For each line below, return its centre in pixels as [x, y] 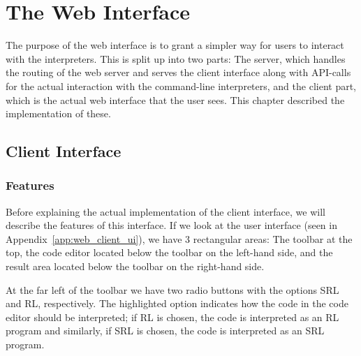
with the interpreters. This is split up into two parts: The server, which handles [176, 58]
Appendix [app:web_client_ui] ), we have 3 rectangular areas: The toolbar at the [179, 238]
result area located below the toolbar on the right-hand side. [135, 266]
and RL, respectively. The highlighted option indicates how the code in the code [177, 303]
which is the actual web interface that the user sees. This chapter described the [175, 99]
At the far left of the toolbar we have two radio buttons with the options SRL [172, 289]
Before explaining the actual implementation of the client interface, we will [165, 211]
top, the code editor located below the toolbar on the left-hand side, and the [169, 252]
